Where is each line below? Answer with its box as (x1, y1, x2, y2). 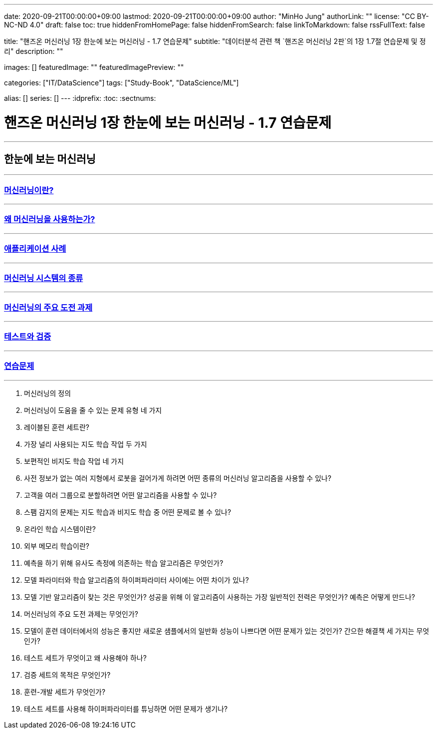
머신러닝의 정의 (24, 388, 71, 397)
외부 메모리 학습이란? (24, 541, 89, 550)
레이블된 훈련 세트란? (24, 422, 89, 431)
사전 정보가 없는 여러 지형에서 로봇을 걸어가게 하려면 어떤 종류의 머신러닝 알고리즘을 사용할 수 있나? (24, 473, 332, 482)
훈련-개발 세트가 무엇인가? (24, 687, 106, 696)
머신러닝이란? (4, 185, 54, 195)
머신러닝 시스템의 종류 (4, 273, 83, 283)
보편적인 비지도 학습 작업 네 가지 (24, 456, 124, 465)
